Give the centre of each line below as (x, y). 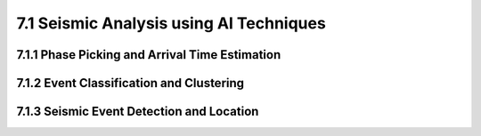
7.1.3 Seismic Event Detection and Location (138, 112)
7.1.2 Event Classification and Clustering (130, 83)
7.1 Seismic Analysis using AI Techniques (171, 23)
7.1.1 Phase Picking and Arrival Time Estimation (149, 55)
